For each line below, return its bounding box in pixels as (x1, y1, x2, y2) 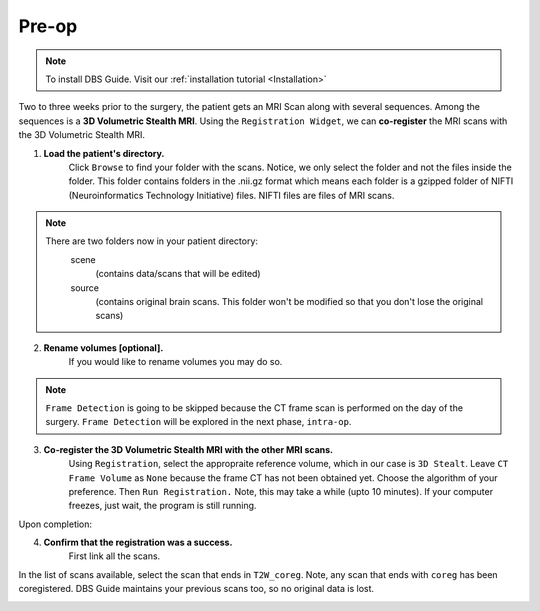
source (70, 281, 100, 294)
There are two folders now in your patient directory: (45, 235, 259, 247)
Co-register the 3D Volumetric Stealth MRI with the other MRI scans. (43, 443, 334, 455)
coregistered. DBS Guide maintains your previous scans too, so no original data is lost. (18, 583, 375, 595)
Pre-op (18, 15, 78, 37)
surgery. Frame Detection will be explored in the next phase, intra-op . (45, 416, 352, 428)
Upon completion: (18, 518, 93, 530)
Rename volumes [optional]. (43, 341, 164, 354)
